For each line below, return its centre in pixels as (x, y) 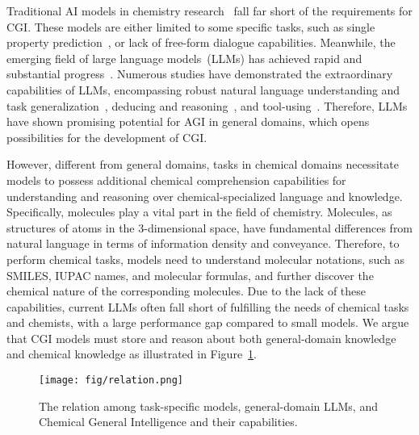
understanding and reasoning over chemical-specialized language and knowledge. (205, 196)
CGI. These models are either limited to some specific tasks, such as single (191, 26)
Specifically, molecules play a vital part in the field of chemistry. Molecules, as (199, 212)
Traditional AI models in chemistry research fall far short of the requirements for (209, 10)
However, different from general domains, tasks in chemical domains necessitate (203, 164)
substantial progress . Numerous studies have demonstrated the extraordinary (200, 74)
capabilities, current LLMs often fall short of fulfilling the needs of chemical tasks (208, 306)
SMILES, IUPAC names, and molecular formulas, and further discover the (190, 275)
